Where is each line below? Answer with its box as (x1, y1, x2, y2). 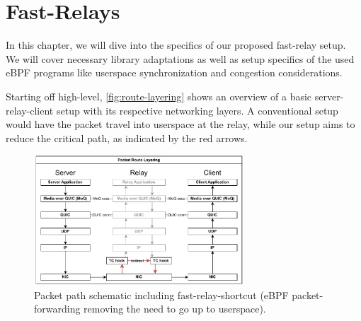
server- (314, 88, 344, 103)
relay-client (6, 103, 54, 117)
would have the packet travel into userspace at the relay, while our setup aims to (6, 117, 355, 132)
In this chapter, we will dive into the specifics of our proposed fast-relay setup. (6, 37, 346, 52)
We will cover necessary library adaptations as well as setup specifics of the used (6, 51, 355, 66)
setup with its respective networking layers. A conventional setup (56, 103, 338, 117)
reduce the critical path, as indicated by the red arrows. (6, 130, 248, 145)
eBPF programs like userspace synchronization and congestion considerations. (6, 65, 343, 80)
